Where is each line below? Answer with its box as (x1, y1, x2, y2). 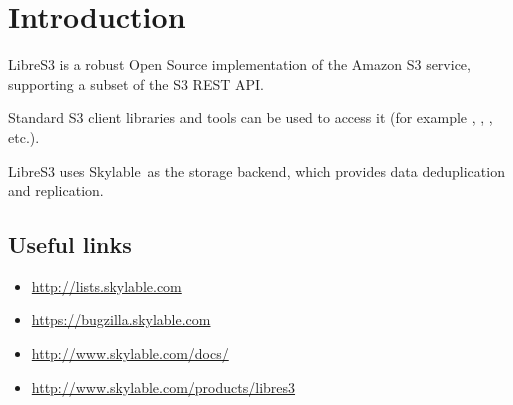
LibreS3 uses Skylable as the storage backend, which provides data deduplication (8, 160, 505, 181)
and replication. (8, 180, 104, 201)
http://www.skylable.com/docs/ (31, 343, 229, 364)
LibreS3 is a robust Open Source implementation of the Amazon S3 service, (8, 54, 471, 75)
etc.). (8, 126, 40, 147)
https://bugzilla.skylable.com (31, 309, 211, 330)
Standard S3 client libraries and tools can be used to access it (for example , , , (8, 107, 493, 128)
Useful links (8, 229, 132, 260)
